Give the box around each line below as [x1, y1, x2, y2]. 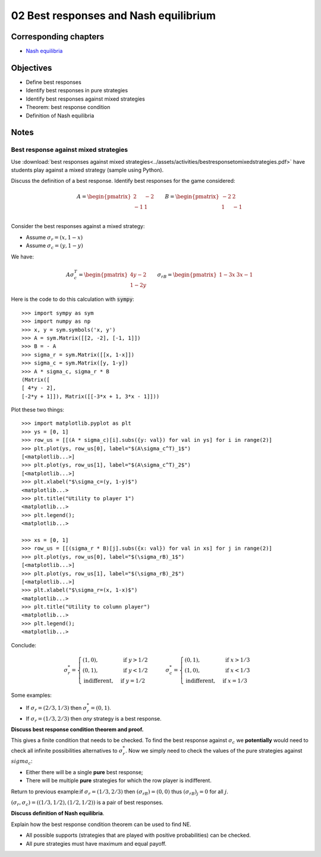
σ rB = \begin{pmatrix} [157, 271, 217, 279]
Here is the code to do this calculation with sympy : [11, 295, 135, 303]
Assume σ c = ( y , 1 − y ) [26, 242, 83, 251]
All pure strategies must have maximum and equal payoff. [26, 840, 166, 847]
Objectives [11, 63, 52, 73]
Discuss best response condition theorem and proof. [11, 726, 144, 733]
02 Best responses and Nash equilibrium [11, 9, 216, 22]
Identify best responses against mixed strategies [26, 95, 145, 102]
